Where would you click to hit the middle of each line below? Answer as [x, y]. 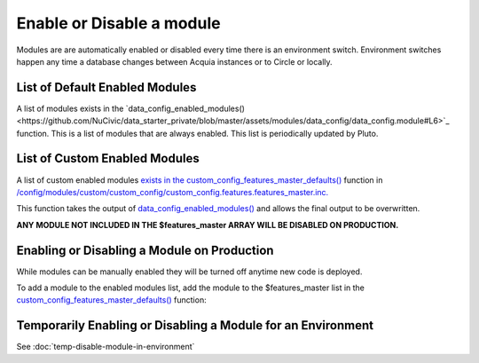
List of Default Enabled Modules [106, 87]
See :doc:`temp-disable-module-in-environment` [106, 347]
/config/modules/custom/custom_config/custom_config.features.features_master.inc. [173, 192]
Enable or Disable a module [118, 23]
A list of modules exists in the [70, 108]
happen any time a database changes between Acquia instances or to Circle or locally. [174, 61]
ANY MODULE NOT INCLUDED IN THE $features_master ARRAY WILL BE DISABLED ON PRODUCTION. [208, 225]
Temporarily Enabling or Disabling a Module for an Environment [195, 325]
